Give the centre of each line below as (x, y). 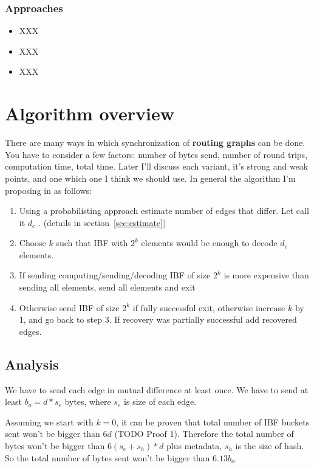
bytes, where (88, 401)
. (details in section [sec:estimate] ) (102, 222)
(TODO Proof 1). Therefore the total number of (204, 434)
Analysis (32, 364)
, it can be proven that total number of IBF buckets (213, 422)
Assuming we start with (49, 422)
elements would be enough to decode (209, 243)
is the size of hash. (270, 446)
